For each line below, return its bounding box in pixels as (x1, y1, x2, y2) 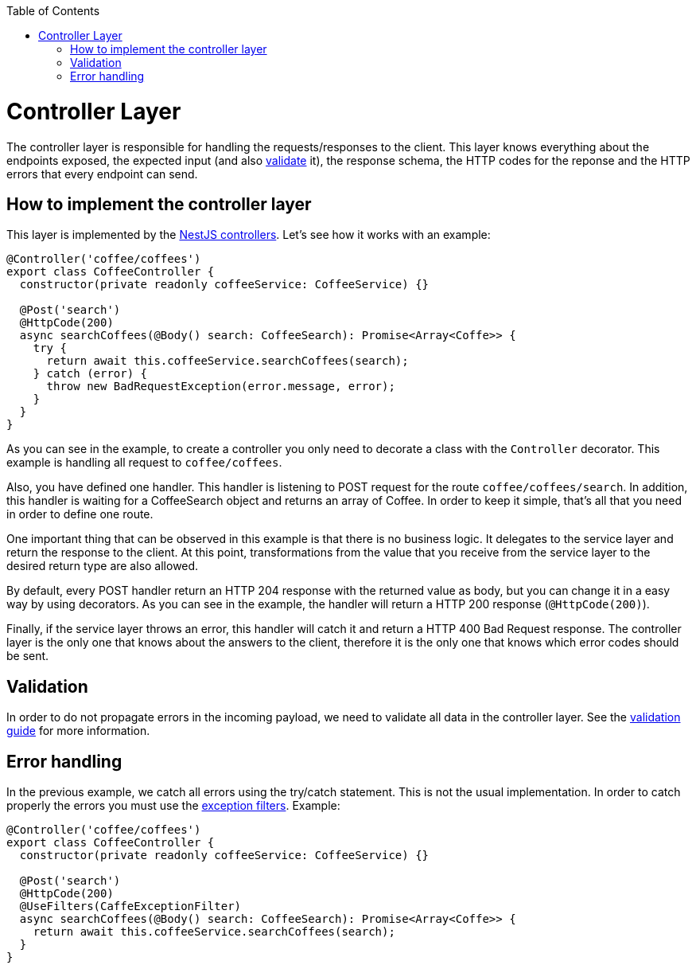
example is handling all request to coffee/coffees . (6, 455, 282, 470)
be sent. (6, 649, 49, 663)
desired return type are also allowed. (6, 559, 199, 573)
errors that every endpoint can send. (6, 166, 198, 181)
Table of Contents (6, 4, 100, 18)
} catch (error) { (33, 367, 148, 381)
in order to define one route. (6, 507, 154, 522)
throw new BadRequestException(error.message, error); (46, 380, 395, 393)
